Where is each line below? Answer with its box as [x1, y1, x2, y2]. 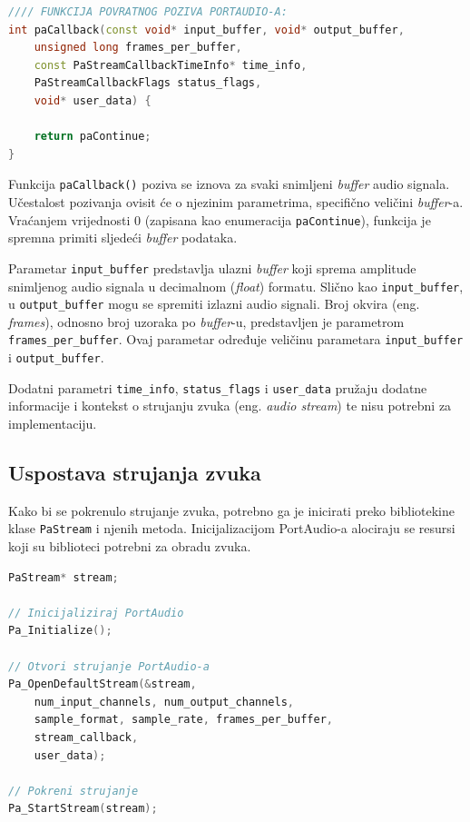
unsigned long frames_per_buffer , [34, 41, 242, 54]
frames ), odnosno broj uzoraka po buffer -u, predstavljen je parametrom [8, 312, 405, 331]
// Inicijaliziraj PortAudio [8, 606, 184, 619]
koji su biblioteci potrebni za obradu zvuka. [8, 537, 251, 556]
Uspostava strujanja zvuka [8, 458, 261, 486]
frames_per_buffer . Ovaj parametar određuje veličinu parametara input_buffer [8, 330, 464, 349]
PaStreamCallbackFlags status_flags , [34, 76, 262, 90]
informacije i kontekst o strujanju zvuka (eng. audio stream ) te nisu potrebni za [8, 396, 452, 415]
